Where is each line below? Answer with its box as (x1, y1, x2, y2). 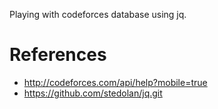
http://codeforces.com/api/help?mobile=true (23, 76, 208, 88)
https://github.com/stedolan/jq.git (23, 87, 163, 99)
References (9, 44, 107, 66)
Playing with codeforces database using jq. (9, 9, 187, 20)
